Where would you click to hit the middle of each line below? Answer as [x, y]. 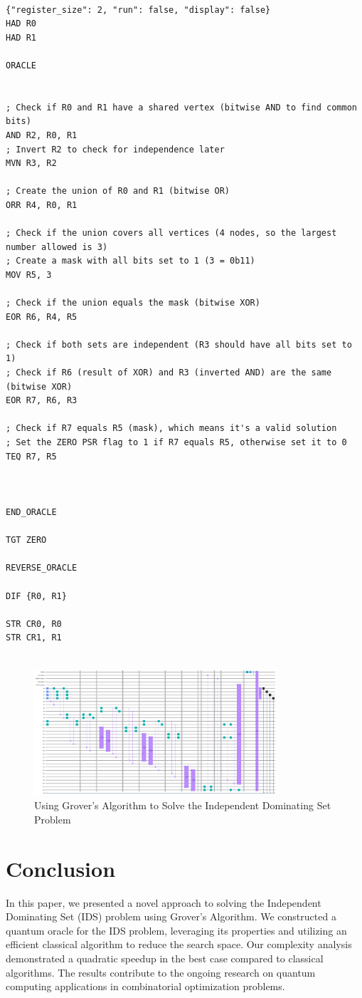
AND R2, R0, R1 [42, 135]
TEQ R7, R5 [31, 456]
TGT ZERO [26, 540]
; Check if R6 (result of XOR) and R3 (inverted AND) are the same [169, 373]
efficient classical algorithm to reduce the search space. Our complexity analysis [179, 944]
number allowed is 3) [57, 247]
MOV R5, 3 [29, 275]
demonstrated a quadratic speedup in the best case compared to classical [165, 958]
